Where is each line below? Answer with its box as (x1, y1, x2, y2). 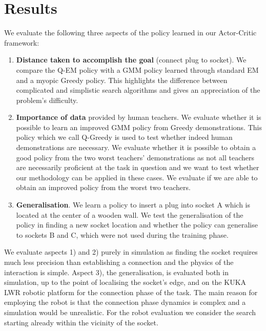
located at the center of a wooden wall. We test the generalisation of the (16, 209, 243, 220)
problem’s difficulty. (16, 94, 78, 105)
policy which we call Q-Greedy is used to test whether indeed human (16, 132, 233, 142)
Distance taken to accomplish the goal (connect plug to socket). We (16, 54, 247, 65)
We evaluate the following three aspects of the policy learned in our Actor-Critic (4, 27, 257, 38)
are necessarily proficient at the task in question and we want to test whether (16, 162, 259, 173)
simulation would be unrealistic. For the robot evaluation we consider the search (4, 306, 256, 317)
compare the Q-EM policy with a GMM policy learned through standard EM (16, 64, 259, 75)
